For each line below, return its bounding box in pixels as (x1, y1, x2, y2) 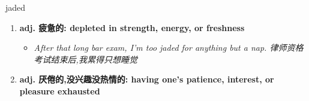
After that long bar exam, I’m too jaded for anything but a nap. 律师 (34, 41, 287, 54)
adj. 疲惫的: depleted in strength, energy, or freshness (19, 21, 245, 33)
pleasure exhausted (19, 84, 100, 97)
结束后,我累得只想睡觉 (50, 53, 137, 65)
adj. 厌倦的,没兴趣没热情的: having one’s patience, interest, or (19, 73, 274, 85)
